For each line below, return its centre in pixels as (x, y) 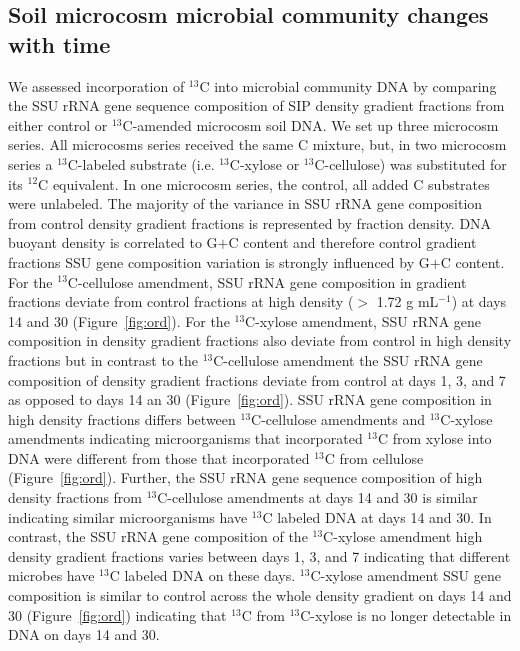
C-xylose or (264, 163)
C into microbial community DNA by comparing (348, 85)
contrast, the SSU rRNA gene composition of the (158, 536)
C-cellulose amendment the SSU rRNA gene (348, 359)
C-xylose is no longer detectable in (406, 614)
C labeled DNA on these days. (202, 575)
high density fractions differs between (122, 418)
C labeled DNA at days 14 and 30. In (377, 516)
